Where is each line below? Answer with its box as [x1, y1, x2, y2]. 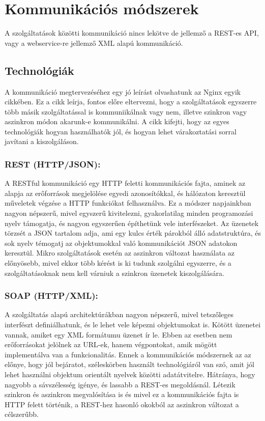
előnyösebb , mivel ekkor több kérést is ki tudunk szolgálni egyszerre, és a [5, 258, 231, 268]
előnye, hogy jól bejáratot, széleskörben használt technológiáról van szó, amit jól [5, 359, 254, 370]
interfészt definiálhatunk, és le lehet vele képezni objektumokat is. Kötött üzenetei [5, 319, 261, 330]
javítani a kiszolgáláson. [5, 136, 79, 147]
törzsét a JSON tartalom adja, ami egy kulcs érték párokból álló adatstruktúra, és [5, 228, 261, 238]
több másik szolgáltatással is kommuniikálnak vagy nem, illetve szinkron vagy [5, 106, 247, 117]
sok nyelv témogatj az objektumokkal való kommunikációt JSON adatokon [5, 237, 238, 248]
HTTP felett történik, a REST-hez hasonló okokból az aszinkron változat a [5, 399, 239, 409]
